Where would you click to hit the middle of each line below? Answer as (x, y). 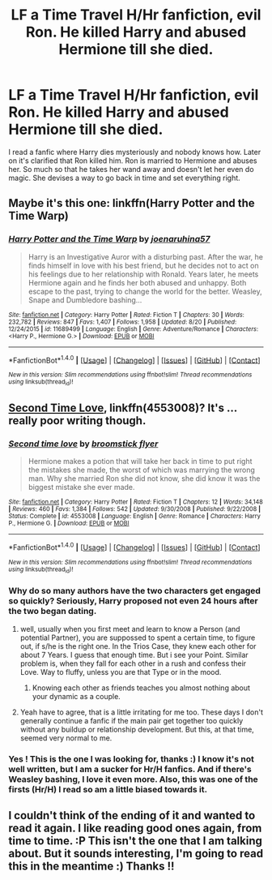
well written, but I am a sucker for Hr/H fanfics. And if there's (130, 769)
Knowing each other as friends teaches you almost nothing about (141, 688)
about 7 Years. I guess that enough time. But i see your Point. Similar (134, 655)
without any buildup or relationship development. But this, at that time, (137, 729)
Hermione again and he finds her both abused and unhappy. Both (137, 282)
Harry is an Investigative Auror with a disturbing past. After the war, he (145, 256)
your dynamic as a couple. (76, 696)
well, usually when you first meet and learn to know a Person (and (130, 629)
